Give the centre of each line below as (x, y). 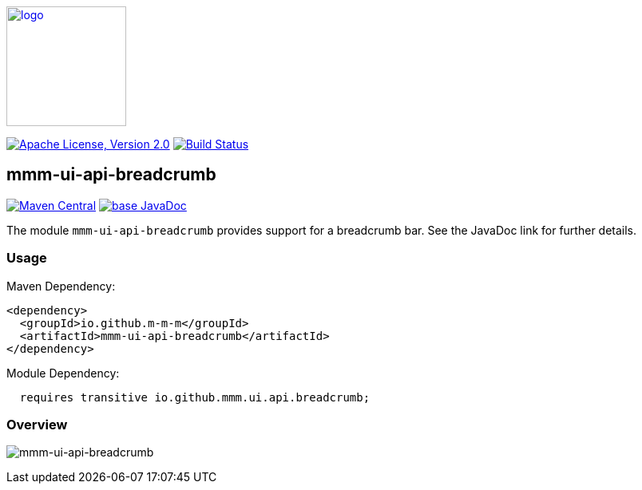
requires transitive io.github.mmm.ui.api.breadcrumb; (195, 397)
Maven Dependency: (61, 286)
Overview (37, 424)
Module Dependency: (63, 373)
